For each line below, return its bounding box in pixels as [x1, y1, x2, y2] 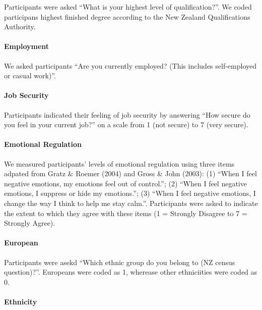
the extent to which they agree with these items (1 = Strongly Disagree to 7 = [4, 208, 247, 218]
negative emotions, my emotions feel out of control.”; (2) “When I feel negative [4, 178, 247, 188]
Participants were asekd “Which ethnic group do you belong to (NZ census [4, 256, 235, 267]
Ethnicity [4, 296, 37, 306]
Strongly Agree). [4, 218, 55, 228]
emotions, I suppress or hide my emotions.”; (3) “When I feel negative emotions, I [4, 188, 256, 198]
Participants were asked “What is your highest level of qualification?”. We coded [4, 2, 252, 12]
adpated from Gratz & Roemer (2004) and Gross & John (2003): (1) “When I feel [4, 168, 257, 179]
